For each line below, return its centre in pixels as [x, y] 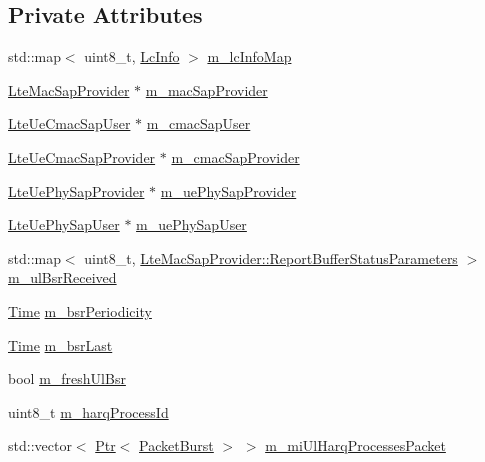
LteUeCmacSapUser [69, 123]
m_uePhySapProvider [228, 190]
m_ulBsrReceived [62, 277]
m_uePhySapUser [191, 224]
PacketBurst [176, 445]
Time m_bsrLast [60, 344]
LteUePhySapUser [64, 224]
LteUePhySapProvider [76, 190]
